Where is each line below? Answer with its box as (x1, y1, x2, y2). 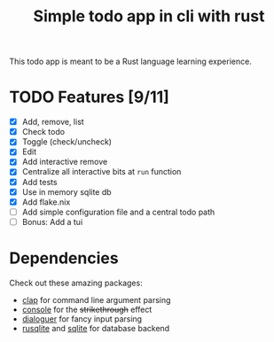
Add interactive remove (21, 157, 108, 167)
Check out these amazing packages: (9, 277, 144, 288)
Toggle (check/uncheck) (21, 136, 113, 147)
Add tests (21, 176, 58, 187)
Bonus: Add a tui (21, 216, 83, 227)
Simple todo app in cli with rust (33, 6, 265, 27)
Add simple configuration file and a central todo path (21, 206, 215, 217)
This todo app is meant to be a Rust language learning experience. (9, 56, 253, 67)
